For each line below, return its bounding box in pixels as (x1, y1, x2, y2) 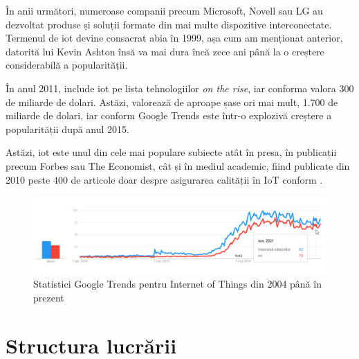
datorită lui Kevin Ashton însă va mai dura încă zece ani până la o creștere (6, 44, 324, 58)
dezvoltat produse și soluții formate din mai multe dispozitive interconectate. (6, 17, 332, 31)
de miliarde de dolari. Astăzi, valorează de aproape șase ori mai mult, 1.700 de (6, 94, 338, 109)
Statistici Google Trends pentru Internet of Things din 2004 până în (33, 277, 322, 291)
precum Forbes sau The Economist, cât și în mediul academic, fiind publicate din (6, 158, 350, 173)
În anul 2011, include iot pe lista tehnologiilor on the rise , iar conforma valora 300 (6, 80, 354, 95)
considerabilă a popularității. (6, 58, 128, 72)
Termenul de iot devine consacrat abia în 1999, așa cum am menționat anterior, (6, 30, 343, 45)
